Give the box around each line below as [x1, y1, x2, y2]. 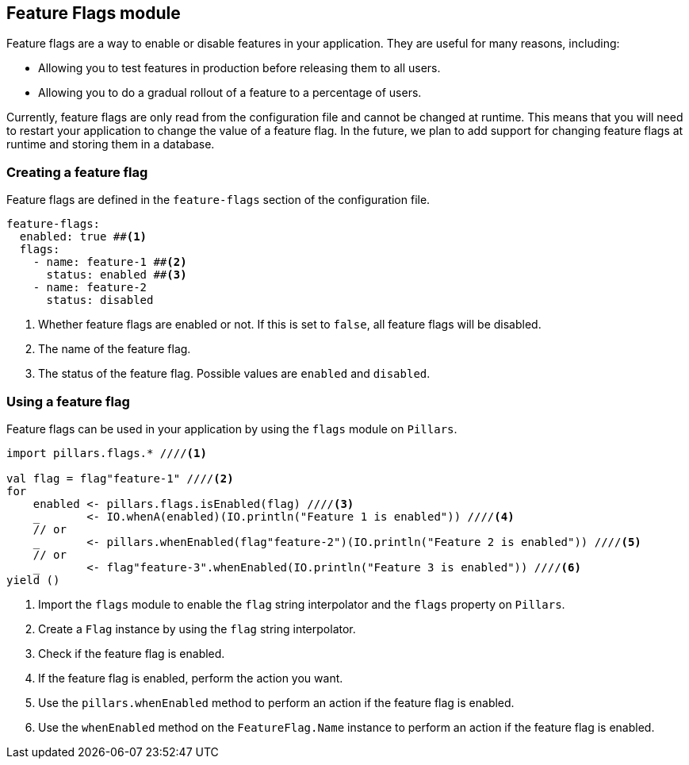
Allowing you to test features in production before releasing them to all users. [38, 61, 441, 75]
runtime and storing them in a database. [6, 137, 215, 152]
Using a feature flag [6, 393, 130, 409]
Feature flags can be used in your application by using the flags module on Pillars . [6, 421, 457, 436]
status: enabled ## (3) [46, 268, 187, 282]
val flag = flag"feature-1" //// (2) [6, 471, 234, 485]
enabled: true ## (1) [19, 230, 147, 244]
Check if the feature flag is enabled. [38, 646, 225, 660]
